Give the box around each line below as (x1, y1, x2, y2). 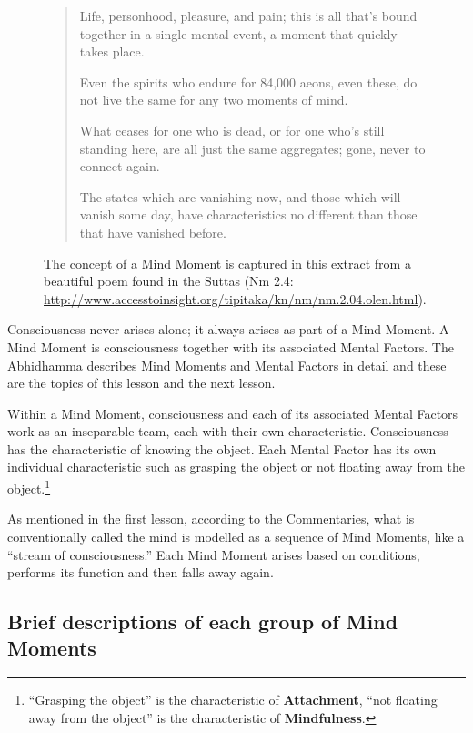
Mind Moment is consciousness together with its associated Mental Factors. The (7, 337, 454, 356)
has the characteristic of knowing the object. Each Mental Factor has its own (7, 439, 437, 458)
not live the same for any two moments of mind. (79, 90, 348, 109)
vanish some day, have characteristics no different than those (79, 205, 418, 224)
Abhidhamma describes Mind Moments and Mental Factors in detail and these (7, 355, 447, 374)
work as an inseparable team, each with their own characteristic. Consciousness (7, 422, 448, 441)
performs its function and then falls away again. (7, 563, 274, 582)
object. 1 (7, 476, 51, 497)
